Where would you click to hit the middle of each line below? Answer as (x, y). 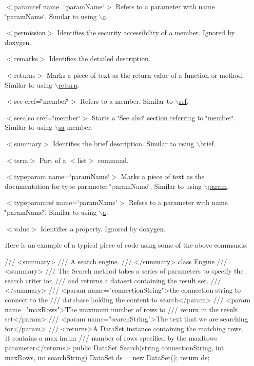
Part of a (53, 160)
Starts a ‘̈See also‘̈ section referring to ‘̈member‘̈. (163, 117)
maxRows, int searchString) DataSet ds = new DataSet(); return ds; (107, 357)
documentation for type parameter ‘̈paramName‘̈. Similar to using (103, 186)
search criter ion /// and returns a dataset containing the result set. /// (113, 280)
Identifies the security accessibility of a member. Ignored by (146, 33)
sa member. (76, 127)
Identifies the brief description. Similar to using (123, 143)
